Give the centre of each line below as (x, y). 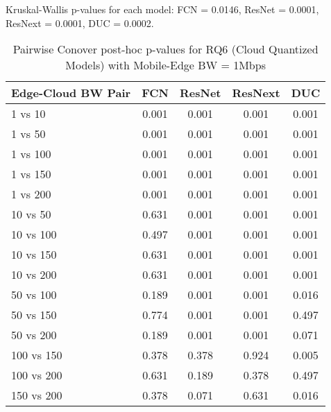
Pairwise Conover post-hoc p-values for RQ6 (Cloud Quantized (165, 49)
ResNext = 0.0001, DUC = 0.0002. (80, 23)
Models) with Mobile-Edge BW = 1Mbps (165, 65)
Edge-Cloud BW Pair (71, 93)
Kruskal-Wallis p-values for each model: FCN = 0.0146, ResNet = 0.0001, (162, 9)
